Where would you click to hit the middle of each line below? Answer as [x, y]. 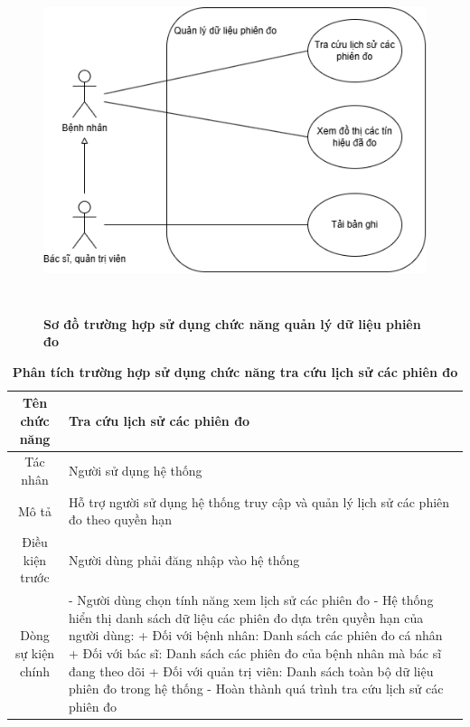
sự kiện [35, 653]
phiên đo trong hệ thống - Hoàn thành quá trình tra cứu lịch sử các [256, 689]
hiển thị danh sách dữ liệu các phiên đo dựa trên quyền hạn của [246, 617]
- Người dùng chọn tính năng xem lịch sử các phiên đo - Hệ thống [251, 600]
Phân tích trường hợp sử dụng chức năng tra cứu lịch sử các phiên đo [235, 371]
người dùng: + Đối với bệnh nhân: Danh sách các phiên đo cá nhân [256, 635]
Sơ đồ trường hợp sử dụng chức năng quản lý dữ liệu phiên [232, 323]
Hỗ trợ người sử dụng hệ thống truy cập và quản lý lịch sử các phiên [259, 501]
